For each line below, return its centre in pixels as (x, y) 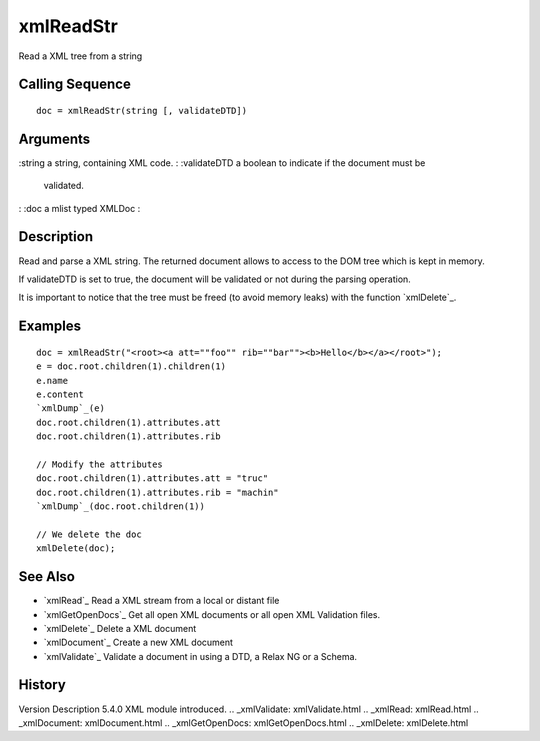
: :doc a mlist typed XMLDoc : (79, 208)
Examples (50, 326)
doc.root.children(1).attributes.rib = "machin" (157, 492)
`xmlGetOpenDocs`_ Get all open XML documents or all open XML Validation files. (211, 614)
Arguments (54, 138)
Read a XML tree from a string (80, 56)
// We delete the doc (89, 534)
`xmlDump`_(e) (70, 408)
